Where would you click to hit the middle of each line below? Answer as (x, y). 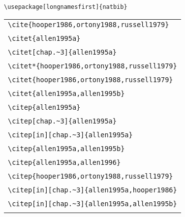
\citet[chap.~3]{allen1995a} (62, 52)
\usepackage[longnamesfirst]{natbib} (66, 7)
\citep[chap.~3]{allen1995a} (62, 121)
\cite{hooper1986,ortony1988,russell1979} (89, 24)
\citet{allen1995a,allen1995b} (66, 93)
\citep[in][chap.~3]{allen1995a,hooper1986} (92, 190)
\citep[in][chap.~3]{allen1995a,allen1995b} (92, 203)
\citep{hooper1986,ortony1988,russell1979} (91, 176)
